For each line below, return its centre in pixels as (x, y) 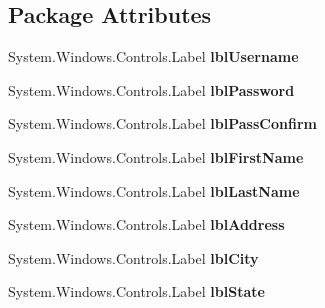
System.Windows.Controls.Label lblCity (133, 257)
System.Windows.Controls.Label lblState (136, 291)
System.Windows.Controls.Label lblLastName (154, 190)
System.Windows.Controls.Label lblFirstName (156, 156)
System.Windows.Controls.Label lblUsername (153, 56)
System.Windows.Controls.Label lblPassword (151, 89)
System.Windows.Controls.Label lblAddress (146, 224)
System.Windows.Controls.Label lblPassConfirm (162, 123)
